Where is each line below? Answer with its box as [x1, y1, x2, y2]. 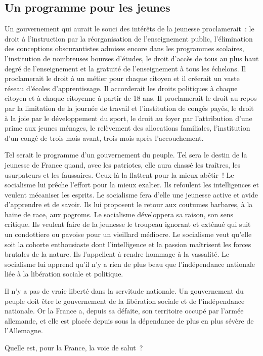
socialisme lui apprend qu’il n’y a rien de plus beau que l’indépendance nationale [5, 258, 255, 269]
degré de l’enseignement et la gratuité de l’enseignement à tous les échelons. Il [5, 63, 246, 73]
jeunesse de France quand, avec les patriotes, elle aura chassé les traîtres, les [5, 159, 241, 170]
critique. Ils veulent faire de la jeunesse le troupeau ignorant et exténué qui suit [5, 219, 251, 229]
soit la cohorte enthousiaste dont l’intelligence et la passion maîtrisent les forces [5, 239, 251, 249]
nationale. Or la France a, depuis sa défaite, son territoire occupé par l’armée [5, 305, 244, 316]
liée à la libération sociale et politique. [5, 268, 123, 279]
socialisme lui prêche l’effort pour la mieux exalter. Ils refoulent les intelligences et [5, 179, 259, 190]
